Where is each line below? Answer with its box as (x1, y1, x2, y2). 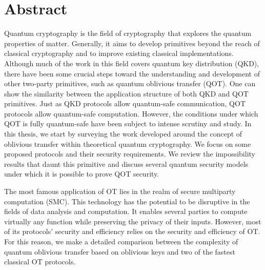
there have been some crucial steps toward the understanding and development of (4, 68, 260, 79)
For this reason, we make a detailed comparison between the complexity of (4, 236, 238, 246)
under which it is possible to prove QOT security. (4, 168, 159, 179)
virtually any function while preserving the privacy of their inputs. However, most (4, 216, 261, 226)
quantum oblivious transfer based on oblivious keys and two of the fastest (4, 246, 235, 257)
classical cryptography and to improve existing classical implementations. (4, 48, 234, 59)
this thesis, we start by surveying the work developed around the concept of (4, 128, 242, 139)
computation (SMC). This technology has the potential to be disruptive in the (4, 196, 250, 206)
